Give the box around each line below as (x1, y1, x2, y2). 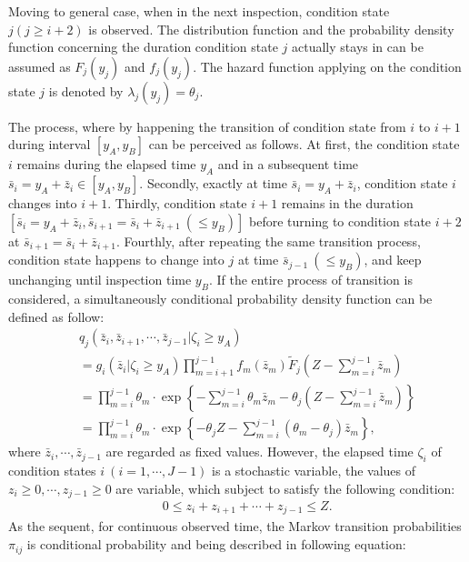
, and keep (364, 250, 422, 269)
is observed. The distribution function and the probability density (88, 19, 454, 38)
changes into (8, 194, 77, 213)
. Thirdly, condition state (107, 194, 247, 213)
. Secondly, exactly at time (139, 174, 287, 193)
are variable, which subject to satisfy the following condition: (115, 478, 455, 497)
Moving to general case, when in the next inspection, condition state (8, 2, 390, 20)
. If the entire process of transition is (208, 270, 413, 289)
